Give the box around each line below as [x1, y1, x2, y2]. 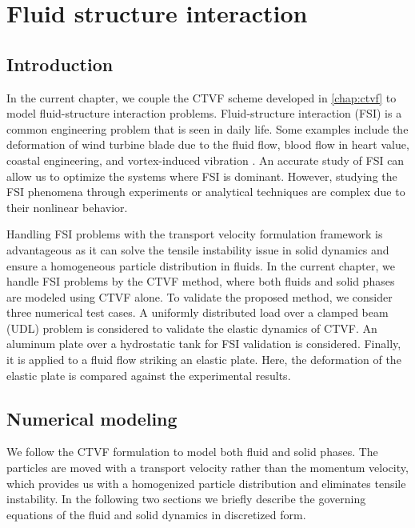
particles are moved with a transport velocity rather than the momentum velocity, [6, 459, 409, 476]
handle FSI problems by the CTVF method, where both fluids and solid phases [6, 273, 395, 290]
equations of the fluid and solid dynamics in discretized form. [6, 506, 306, 522]
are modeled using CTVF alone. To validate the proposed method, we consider [6, 288, 393, 305]
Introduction [6, 51, 114, 76]
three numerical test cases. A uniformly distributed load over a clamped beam [6, 304, 389, 321]
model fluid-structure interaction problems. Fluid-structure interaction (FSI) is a [6, 105, 402, 122]
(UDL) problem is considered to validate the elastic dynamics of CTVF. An [6, 319, 377, 336]
